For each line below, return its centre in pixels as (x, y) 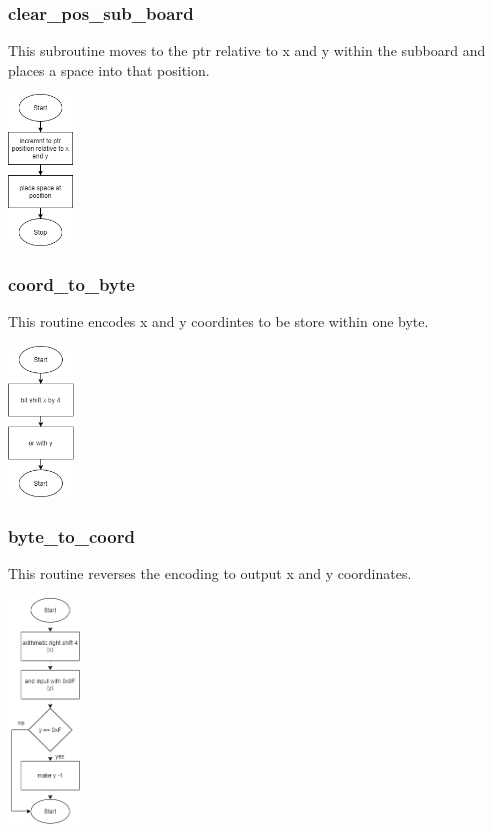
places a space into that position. (109, 69)
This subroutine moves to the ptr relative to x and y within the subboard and (247, 50)
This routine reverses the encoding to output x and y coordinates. (210, 572)
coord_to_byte (71, 284)
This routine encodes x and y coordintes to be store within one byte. (218, 321)
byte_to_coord (71, 535)
